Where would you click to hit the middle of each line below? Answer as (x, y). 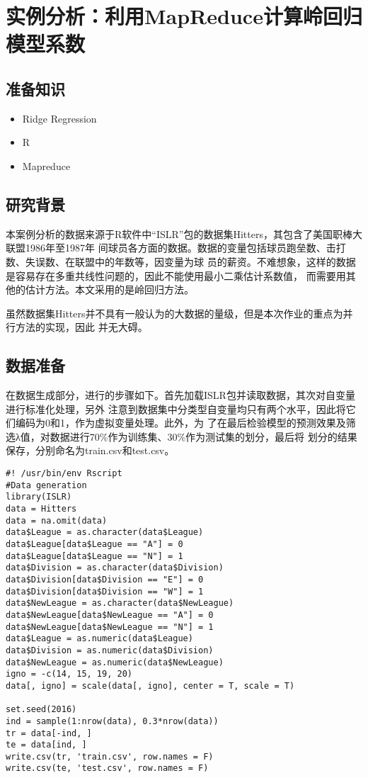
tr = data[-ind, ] (49, 733)
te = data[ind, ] (46, 745)
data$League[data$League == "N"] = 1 (94, 556)
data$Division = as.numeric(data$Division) (110, 650)
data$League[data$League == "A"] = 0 (94, 545)
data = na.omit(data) (57, 520)
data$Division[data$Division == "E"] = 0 (105, 579)
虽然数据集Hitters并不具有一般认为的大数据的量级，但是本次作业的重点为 (174, 313)
